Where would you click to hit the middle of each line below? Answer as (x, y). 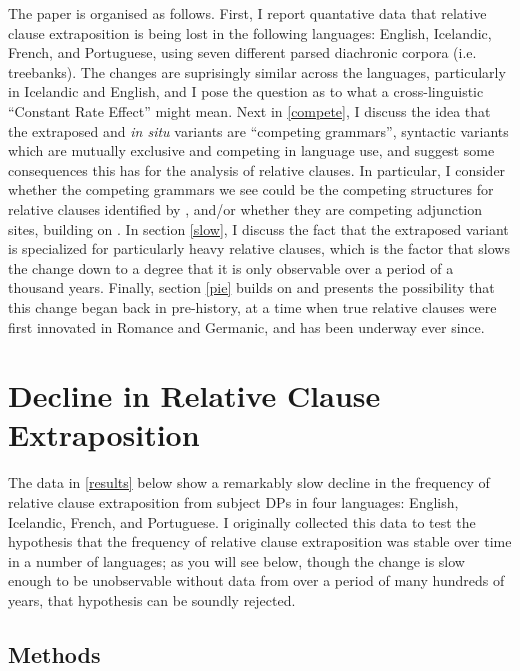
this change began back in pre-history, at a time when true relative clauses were (252, 306)
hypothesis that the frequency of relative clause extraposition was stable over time (260, 541)
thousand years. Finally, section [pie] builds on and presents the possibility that (251, 287)
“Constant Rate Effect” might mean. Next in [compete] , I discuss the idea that (249, 110)
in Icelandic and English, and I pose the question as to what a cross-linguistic (246, 91)
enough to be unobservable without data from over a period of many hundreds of (256, 580)
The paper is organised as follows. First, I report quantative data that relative (247, 13)
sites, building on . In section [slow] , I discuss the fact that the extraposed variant (258, 228)
